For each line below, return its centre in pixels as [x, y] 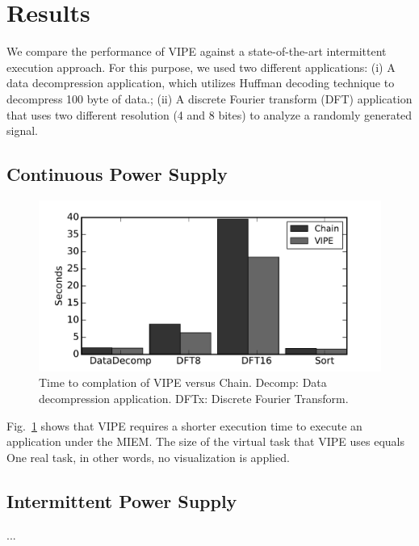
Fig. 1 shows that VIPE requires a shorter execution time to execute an [184, 425]
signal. [22, 130]
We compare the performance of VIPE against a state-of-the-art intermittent [197, 51]
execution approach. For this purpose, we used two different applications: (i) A [201, 67]
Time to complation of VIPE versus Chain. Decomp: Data [183, 382]
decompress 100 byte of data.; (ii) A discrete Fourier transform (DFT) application [209, 98]
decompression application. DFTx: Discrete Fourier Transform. [194, 399]
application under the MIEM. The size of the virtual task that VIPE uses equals [206, 441]
